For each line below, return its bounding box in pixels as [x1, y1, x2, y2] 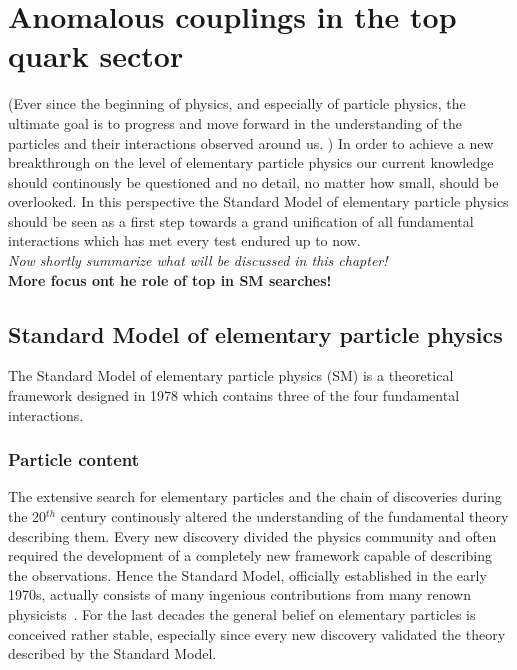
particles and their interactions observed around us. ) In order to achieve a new [8, 132, 494, 153]
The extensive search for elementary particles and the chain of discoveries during [8, 486, 502, 507]
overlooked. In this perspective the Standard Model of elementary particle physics [8, 191, 509, 212]
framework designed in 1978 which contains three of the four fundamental [8, 385, 460, 406]
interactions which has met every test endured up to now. [8, 230, 361, 251]
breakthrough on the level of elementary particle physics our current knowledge [8, 152, 494, 173]
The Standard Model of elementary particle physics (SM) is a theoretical [8, 365, 454, 386]
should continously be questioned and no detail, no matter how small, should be [8, 171, 499, 192]
